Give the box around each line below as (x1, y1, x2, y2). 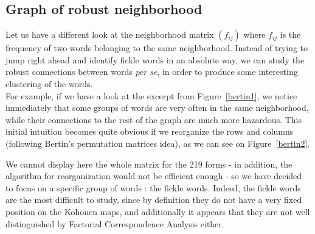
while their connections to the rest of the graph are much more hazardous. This (5, 113, 302, 126)
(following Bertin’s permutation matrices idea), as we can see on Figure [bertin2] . (5, 136, 310, 149)
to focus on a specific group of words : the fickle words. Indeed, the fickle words (5, 181, 301, 194)
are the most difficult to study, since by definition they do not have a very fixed (5, 193, 302, 206)
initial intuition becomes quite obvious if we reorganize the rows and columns (5, 125, 294, 138)
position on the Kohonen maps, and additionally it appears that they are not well (5, 205, 310, 218)
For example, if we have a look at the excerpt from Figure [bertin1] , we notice (5, 89, 297, 102)
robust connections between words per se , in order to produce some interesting (5, 65, 298, 78)
